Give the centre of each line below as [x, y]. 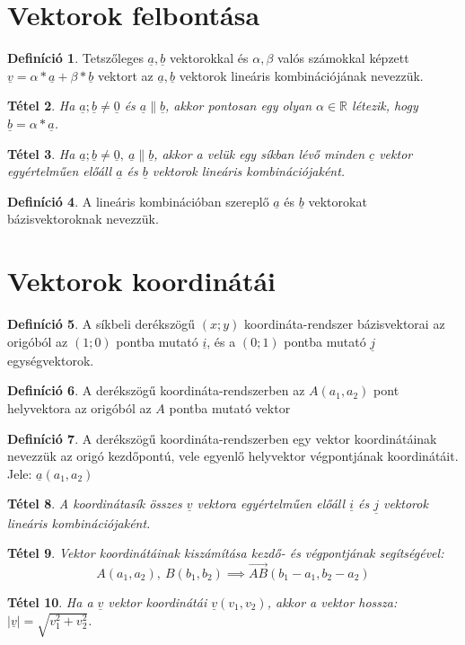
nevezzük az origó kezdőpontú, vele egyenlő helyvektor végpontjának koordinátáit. [233, 456]
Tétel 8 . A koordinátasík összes [95, 504]
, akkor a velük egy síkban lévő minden [259, 153]
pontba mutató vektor [230, 408]
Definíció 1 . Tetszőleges [75, 58]
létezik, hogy [385, 106]
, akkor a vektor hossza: [332, 602]
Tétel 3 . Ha [41, 153]
